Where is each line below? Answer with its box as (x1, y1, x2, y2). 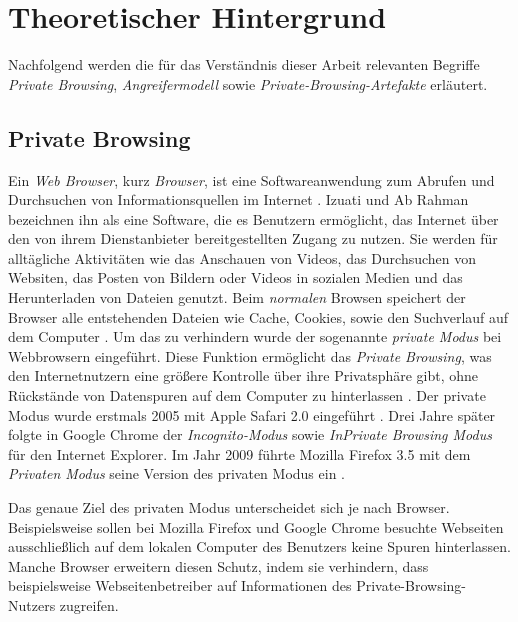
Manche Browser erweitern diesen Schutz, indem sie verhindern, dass (8, 555, 429, 576)
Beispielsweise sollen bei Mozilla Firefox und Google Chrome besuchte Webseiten (8, 516, 504, 537)
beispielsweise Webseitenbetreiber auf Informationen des (8, 575, 352, 596)
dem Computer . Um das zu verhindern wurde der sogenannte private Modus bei (8, 326, 502, 347)
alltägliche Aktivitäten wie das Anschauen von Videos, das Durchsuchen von (8, 247, 477, 268)
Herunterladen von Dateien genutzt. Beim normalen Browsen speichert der (8, 287, 466, 308)
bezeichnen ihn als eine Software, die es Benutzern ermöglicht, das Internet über (8, 208, 499, 229)
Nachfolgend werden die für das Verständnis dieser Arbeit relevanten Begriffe (8, 54, 480, 75)
